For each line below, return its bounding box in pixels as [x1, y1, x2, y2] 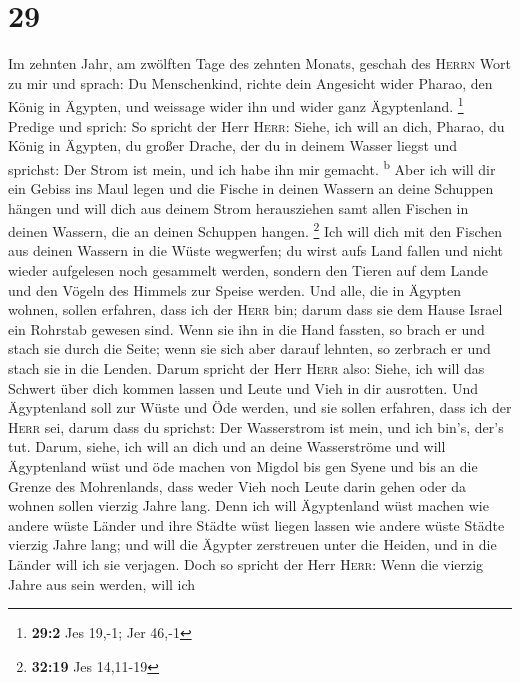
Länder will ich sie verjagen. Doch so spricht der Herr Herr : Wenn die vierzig [8, 553, 484, 574]
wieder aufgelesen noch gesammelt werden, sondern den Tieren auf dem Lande [8, 260, 489, 281]
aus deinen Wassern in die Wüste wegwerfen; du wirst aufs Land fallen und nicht [8, 240, 504, 261]
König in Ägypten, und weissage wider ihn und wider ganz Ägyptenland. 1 [8, 93, 464, 116]
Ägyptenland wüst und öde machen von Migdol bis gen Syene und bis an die [8, 455, 478, 476]
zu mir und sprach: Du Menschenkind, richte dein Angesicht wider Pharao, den [8, 72, 493, 93]
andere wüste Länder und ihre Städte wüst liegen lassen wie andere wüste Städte [8, 514, 505, 535]
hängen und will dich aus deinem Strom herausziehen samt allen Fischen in [8, 197, 469, 218]
